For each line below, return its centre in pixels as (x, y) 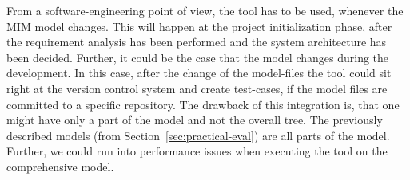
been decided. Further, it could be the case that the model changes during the (198, 57)
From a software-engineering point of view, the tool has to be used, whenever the (205, 10)
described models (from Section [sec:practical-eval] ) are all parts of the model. (198, 135)
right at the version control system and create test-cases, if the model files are (197, 88)
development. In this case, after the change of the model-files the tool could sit (199, 73)
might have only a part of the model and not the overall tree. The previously (195, 120)
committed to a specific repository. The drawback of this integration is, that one (203, 104)
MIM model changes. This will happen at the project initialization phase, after (199, 26)
